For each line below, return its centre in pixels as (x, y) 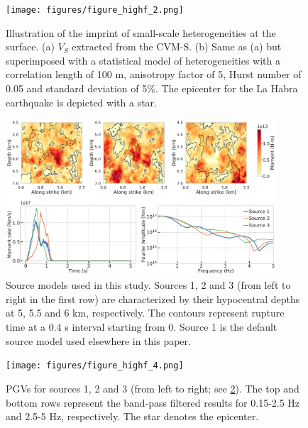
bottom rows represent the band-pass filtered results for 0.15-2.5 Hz (153, 402)
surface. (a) (30, 46)
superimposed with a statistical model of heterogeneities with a (143, 60)
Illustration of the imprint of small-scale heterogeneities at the (141, 32)
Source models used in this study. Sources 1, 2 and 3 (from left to (148, 285)
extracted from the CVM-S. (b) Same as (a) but (177, 46)
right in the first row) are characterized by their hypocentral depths (153, 298)
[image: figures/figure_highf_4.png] (95, 366)
